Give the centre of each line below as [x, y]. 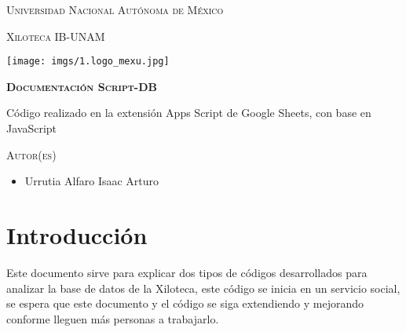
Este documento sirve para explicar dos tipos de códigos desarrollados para [187, 272]
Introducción [77, 235]
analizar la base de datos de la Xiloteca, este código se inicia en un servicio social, [203, 288]
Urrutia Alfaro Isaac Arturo [92, 181]
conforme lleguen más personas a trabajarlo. [113, 318]
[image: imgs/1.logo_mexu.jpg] [88, 62]
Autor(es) [31, 154]
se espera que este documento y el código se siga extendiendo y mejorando [185, 303]
